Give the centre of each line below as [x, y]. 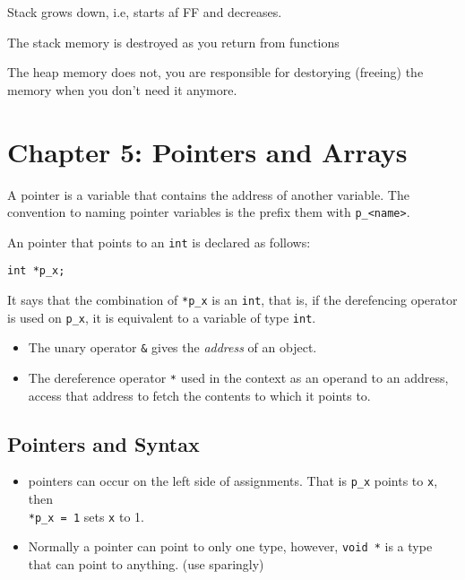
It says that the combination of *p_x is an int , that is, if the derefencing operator [232, 300]
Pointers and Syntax [103, 443]
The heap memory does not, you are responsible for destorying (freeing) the [215, 72]
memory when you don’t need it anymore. [122, 89]
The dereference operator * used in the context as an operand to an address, [238, 378]
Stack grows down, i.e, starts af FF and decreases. [145, 12]
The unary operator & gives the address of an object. [172, 347]
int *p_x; [36, 271]
